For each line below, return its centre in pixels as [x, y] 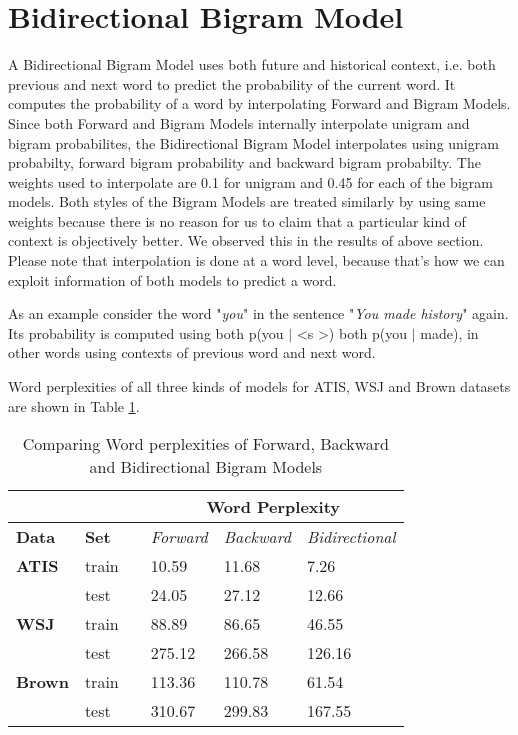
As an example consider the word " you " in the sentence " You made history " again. [258, 313]
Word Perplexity [273, 507]
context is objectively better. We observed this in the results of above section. [246, 240]
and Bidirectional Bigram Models [206, 467]
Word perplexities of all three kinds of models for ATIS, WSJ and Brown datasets [259, 386]
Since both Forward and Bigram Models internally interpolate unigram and [239, 122]
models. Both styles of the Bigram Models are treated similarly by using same [247, 201]
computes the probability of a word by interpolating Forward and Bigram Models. [259, 103]
